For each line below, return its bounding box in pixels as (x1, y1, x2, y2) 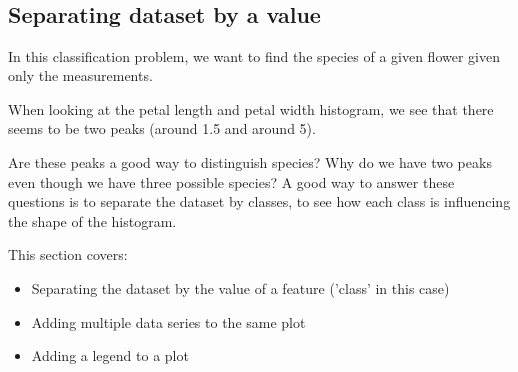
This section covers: (8, 244, 128, 265)
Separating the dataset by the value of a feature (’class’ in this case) (31, 277, 450, 298)
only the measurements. (8, 65, 153, 86)
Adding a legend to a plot (31, 345, 189, 366)
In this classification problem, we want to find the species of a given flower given (8, 45, 500, 66)
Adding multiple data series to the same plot (31, 311, 306, 332)
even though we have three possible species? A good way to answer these (8, 171, 455, 192)
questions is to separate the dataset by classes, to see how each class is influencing (8, 191, 511, 212)
